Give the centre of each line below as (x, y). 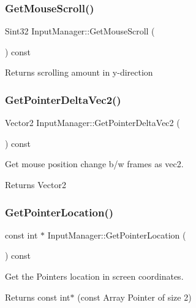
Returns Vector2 (36, 184)
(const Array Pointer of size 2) (134, 297)
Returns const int (38, 297)
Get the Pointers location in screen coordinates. (94, 276)
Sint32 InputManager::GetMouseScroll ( (80, 31)
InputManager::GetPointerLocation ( (117, 235)
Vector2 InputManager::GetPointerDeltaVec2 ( (92, 123)
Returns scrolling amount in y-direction (79, 72)
